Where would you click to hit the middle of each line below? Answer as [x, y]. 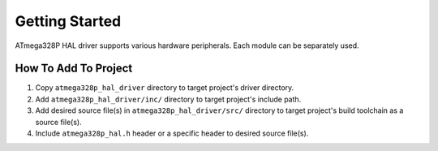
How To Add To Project [74, 69]
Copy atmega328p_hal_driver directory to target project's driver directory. [165, 88]
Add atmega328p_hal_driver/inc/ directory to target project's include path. [168, 99]
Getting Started [68, 21]
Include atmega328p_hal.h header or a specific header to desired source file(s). [172, 133]
